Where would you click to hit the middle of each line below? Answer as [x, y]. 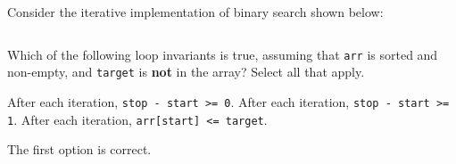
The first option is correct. [79, 149]
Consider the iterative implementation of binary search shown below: [195, 12]
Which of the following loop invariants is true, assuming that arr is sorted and [223, 54]
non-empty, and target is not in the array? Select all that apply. [186, 72]
